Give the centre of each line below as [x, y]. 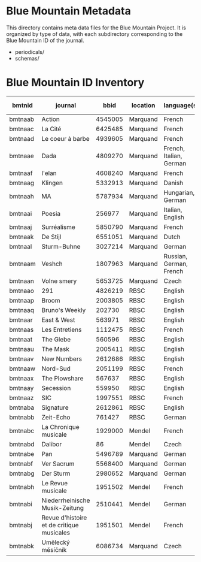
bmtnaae [22, 156]
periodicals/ [30, 52]
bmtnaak [22, 237]
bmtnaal [21, 246]
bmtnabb [22, 417]
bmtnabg [22, 473]
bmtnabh [22, 487]
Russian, [176, 256]
